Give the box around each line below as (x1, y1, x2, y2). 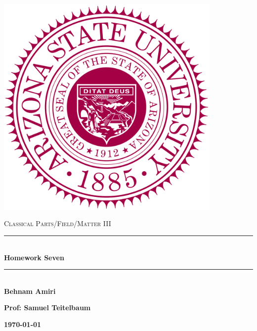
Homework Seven (4, 252, 64, 262)
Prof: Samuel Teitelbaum (4, 302, 91, 313)
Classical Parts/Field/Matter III (4, 218, 111, 229)
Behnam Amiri (4, 285, 56, 296)
